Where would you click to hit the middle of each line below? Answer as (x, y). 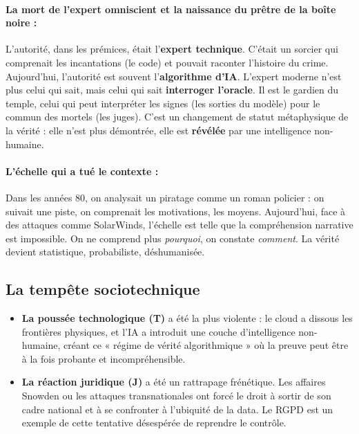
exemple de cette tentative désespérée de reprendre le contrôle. (154, 423)
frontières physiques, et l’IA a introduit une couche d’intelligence (158, 331)
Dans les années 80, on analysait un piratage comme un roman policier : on (165, 197)
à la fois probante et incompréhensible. (104, 358)
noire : (21, 22)
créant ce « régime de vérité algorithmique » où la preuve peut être (206, 345)
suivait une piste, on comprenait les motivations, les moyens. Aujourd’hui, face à (176, 211)
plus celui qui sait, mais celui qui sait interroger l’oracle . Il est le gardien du (172, 90)
